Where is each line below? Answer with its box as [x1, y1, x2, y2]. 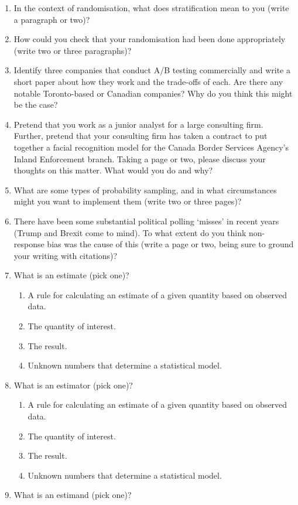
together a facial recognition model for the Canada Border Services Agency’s [13, 141, 289, 153]
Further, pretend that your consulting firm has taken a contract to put [13, 129, 268, 142]
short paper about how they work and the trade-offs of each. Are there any [13, 75, 283, 87]
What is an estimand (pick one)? [13, 489, 132, 501]
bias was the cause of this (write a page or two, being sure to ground [47, 238, 294, 250]
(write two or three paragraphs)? [13, 44, 132, 56]
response [13, 238, 44, 250]
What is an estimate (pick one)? [13, 269, 129, 281]
